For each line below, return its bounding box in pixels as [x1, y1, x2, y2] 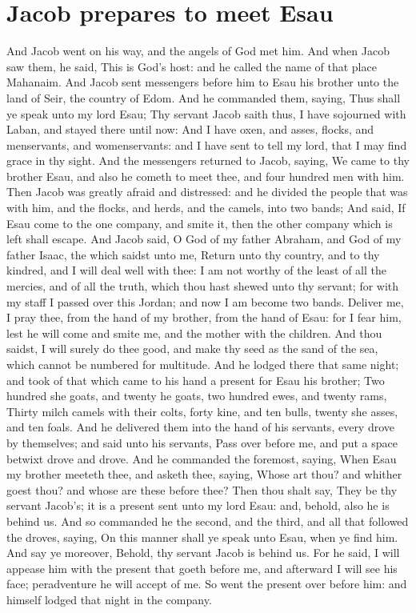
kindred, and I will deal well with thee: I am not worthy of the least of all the [6, 262, 386, 278]
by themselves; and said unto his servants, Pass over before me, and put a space [6, 434, 398, 451]
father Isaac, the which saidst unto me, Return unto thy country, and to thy [6, 246, 380, 262]
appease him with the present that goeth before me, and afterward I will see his [6, 559, 398, 576]
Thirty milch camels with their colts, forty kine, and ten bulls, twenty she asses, [6, 403, 398, 419]
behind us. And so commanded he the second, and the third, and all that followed [6, 512, 409, 529]
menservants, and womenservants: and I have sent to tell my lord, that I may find [6, 136, 407, 153]
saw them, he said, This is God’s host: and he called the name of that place [6, 58, 377, 74]
